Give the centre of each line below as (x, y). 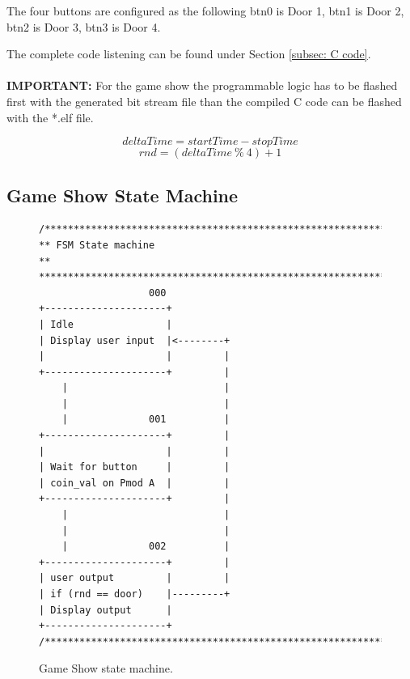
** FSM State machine (97, 245)
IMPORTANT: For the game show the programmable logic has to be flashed (202, 85)
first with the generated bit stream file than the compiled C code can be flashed (204, 101)
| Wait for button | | (135, 467)
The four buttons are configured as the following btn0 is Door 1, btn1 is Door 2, (205, 11)
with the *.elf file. (50, 117)
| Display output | (106, 610)
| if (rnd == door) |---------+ (135, 594)
